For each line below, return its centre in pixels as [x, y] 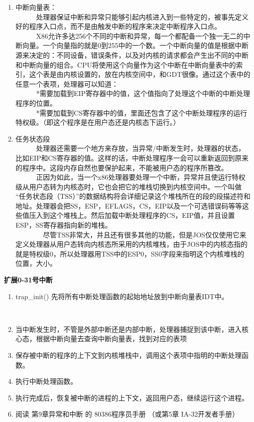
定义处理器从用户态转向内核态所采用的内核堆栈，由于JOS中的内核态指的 [131, 244]
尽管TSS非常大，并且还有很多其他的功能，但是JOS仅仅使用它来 [145, 234]
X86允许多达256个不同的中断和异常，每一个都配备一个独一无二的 [140, 35]
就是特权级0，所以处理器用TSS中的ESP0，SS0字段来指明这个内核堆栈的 [130, 253]
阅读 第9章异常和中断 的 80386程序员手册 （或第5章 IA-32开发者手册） [127, 414]
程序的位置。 [36, 103]
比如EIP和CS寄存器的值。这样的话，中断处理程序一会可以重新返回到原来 [132, 157]
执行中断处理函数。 [46, 381]
